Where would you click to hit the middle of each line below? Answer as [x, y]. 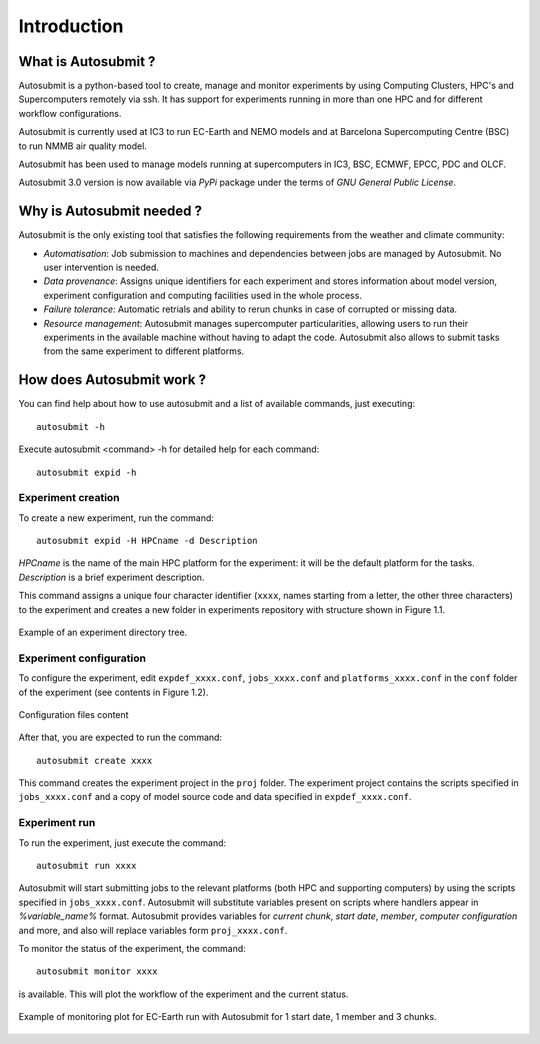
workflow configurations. [70, 113]
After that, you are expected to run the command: [120, 737]
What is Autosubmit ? [87, 61]
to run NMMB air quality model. [82, 146]
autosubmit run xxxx [86, 866]
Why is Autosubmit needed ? [110, 211]
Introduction [71, 26]
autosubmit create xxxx [94, 760]
